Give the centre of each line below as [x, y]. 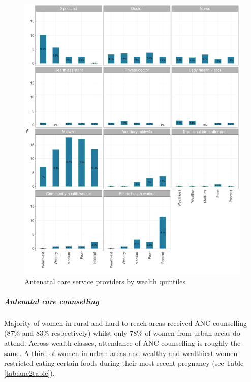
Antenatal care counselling [52, 301]
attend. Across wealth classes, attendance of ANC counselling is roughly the [122, 343]
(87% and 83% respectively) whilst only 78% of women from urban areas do [122, 333]
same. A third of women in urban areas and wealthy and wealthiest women [121, 353]
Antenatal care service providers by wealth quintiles [105, 281]
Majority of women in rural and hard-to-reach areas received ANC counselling [125, 323]
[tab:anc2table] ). [29, 373]
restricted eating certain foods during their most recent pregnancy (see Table [124, 363]
